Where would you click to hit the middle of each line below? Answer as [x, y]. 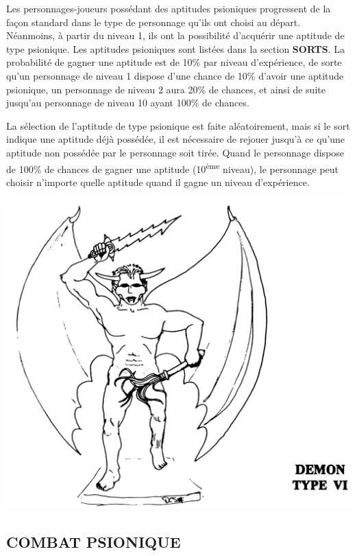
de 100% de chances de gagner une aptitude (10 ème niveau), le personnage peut [173, 167]
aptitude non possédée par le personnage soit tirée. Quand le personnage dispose [175, 152]
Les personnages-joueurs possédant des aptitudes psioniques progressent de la [169, 8]
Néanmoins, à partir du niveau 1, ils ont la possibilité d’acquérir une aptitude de [175, 35]
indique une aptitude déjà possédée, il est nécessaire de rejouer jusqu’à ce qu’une [176, 139]
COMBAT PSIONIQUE [94, 542]
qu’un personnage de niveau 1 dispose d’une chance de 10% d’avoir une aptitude [175, 75]
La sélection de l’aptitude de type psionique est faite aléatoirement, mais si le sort [178, 125]
